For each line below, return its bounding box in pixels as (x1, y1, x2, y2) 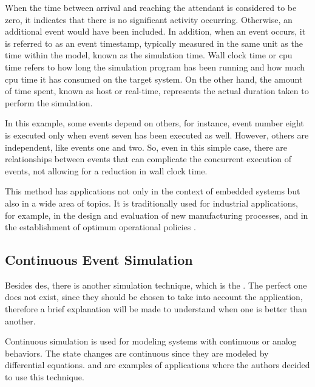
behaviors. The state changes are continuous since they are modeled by (5, 346, 269, 359)
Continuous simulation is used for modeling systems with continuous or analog (5, 335, 297, 348)
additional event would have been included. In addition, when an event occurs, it (5, 25, 306, 38)
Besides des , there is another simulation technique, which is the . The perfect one (5, 278, 307, 291)
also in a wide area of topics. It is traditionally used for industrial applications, (5, 196, 298, 209)
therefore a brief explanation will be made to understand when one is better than (5, 303, 307, 315)
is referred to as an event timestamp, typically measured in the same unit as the (5, 36, 303, 49)
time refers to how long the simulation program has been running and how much (5, 60, 305, 73)
